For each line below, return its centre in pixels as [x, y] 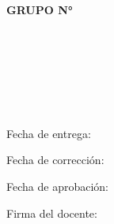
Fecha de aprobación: [57, 186]
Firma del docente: [52, 213]
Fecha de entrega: [49, 133]
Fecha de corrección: [55, 160]
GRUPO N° [40, 9]
